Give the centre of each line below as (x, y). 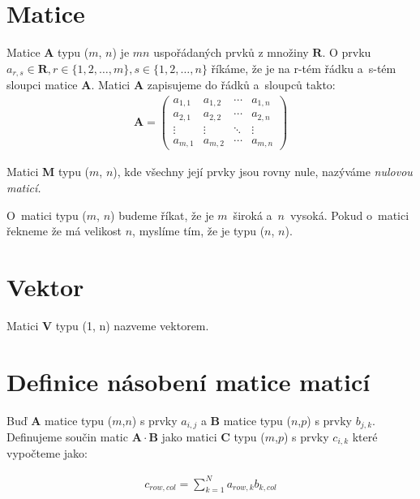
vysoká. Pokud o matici (349, 215)
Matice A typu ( (48, 52)
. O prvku (347, 52)
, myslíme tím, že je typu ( (199, 231)
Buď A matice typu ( (60, 420)
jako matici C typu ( (213, 437)
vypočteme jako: (47, 453)
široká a (253, 215)
